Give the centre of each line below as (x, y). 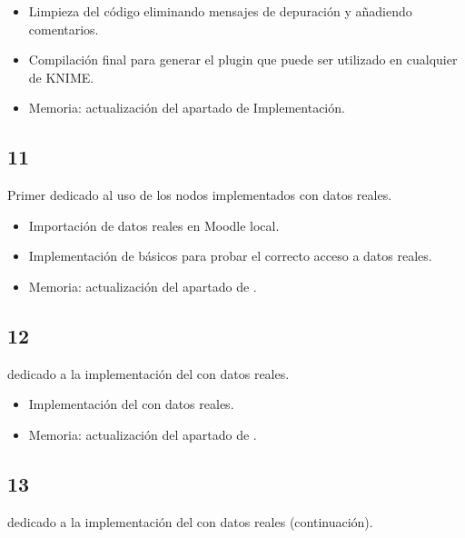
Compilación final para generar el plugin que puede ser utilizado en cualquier (243, 60)
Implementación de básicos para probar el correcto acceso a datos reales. (230, 256)
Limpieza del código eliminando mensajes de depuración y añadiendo (220, 11)
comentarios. (64, 29)
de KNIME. (61, 77)
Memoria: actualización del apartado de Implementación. (187, 108)
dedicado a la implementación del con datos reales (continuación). (190, 521)
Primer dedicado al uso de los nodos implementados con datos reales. (200, 195)
